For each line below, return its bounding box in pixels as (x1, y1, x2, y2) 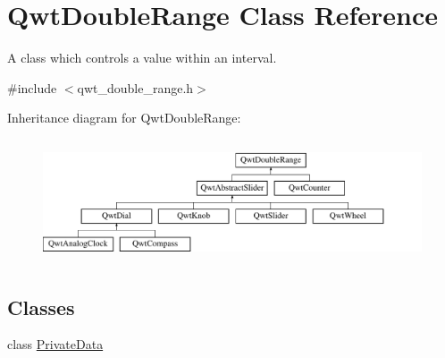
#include (7, 78, 57, 97)
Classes (7, 293, 75, 320)
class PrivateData (7, 335, 104, 354)
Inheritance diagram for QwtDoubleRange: (7, 108, 241, 127)
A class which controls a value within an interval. (7, 48, 277, 67)
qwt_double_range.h (77, 78, 194, 97)
